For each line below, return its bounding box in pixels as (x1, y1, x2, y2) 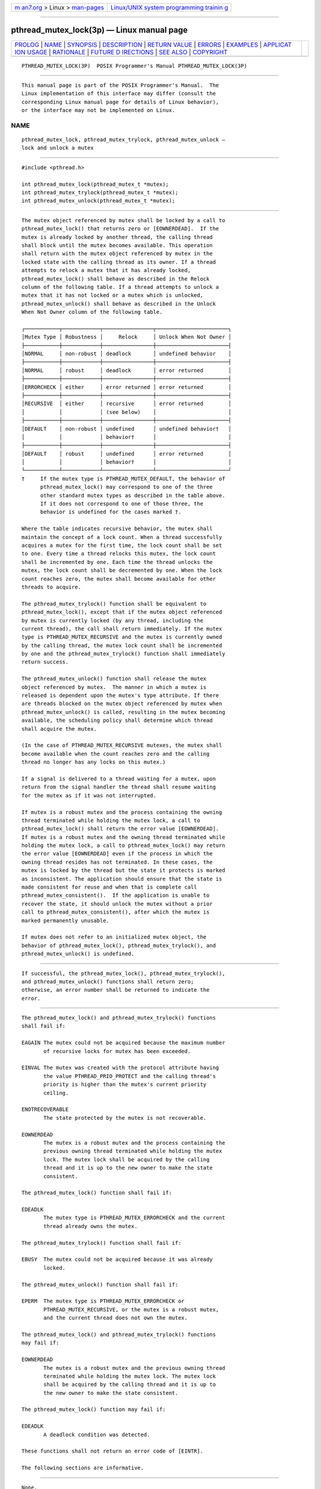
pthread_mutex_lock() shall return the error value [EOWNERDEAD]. (21, 826, 219, 832)
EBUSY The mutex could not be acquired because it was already (21, 1256, 213, 1263)
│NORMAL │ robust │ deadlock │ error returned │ (21, 367, 232, 373)
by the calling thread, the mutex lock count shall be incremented (21, 642, 222, 649)
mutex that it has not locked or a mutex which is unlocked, (21, 292, 203, 299)
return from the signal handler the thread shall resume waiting (21, 784, 216, 790)
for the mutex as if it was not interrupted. (21, 792, 157, 799)
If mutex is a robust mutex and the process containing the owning (21, 809, 222, 815)
